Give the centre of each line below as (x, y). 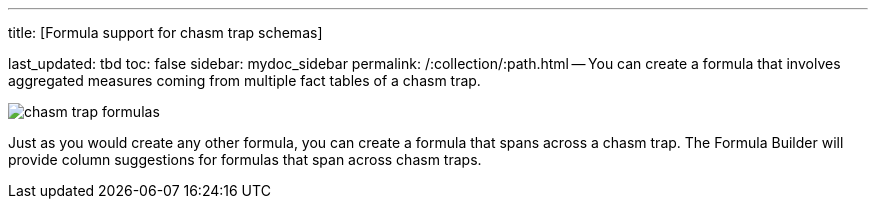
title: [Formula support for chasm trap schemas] (165, 32)
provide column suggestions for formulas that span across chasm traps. (245, 159)
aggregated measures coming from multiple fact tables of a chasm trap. (244, 80)
